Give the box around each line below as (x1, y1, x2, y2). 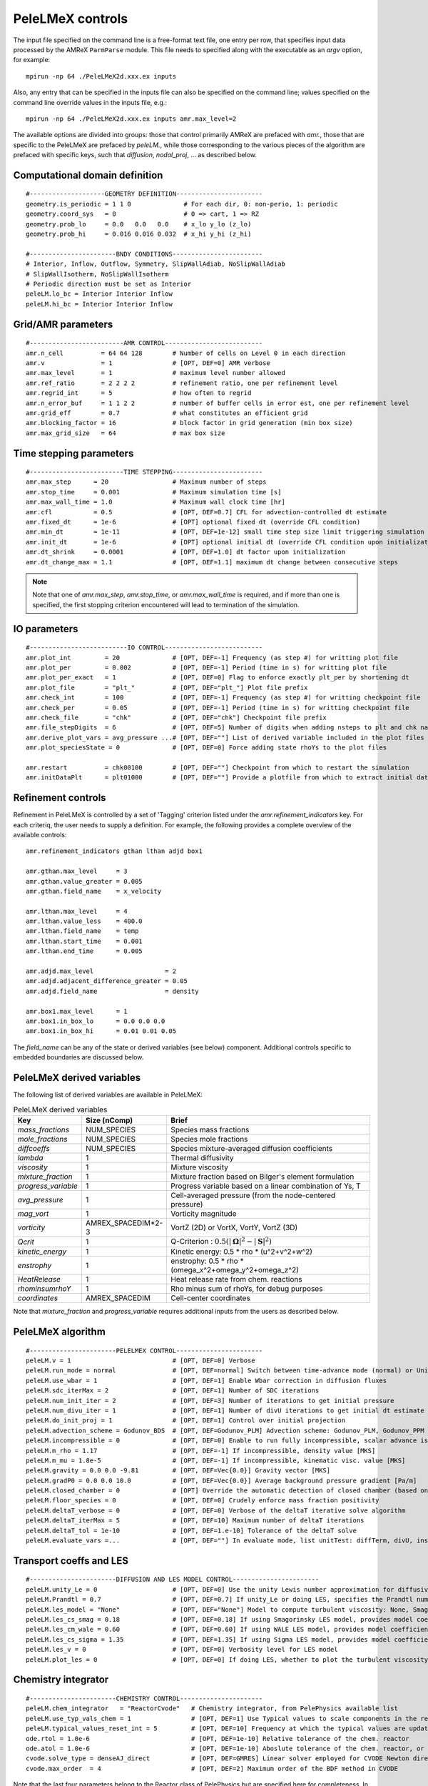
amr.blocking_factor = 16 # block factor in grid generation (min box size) (26, 419, 353, 427)
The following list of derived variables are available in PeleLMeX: (13, 1090, 203, 1099)
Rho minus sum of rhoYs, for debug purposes (170, 1284, 323, 1294)
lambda (17, 1152, 44, 1162)
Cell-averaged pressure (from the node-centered (170, 1190, 336, 1200)
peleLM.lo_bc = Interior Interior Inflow (26, 290, 173, 298)
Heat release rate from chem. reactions (170, 1274, 302, 1284)
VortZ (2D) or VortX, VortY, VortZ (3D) (170, 1222, 298, 1232)
